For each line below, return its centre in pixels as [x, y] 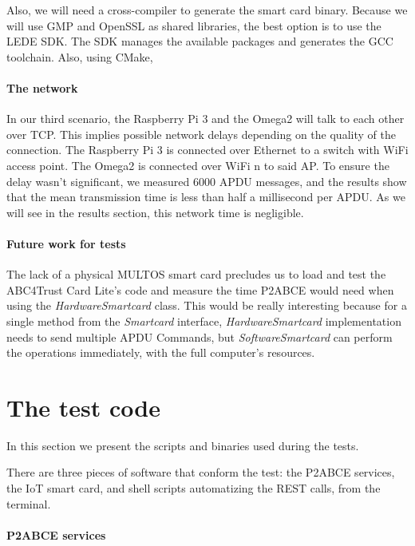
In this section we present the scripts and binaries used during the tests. [183, 445]
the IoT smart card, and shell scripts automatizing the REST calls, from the [194, 488]
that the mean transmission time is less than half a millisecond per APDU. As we [206, 197]
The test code [83, 407]
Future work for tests [66, 243]
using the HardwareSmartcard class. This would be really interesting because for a [207, 305]
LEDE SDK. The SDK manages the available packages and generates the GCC [200, 41]
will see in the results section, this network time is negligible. [155, 212]
